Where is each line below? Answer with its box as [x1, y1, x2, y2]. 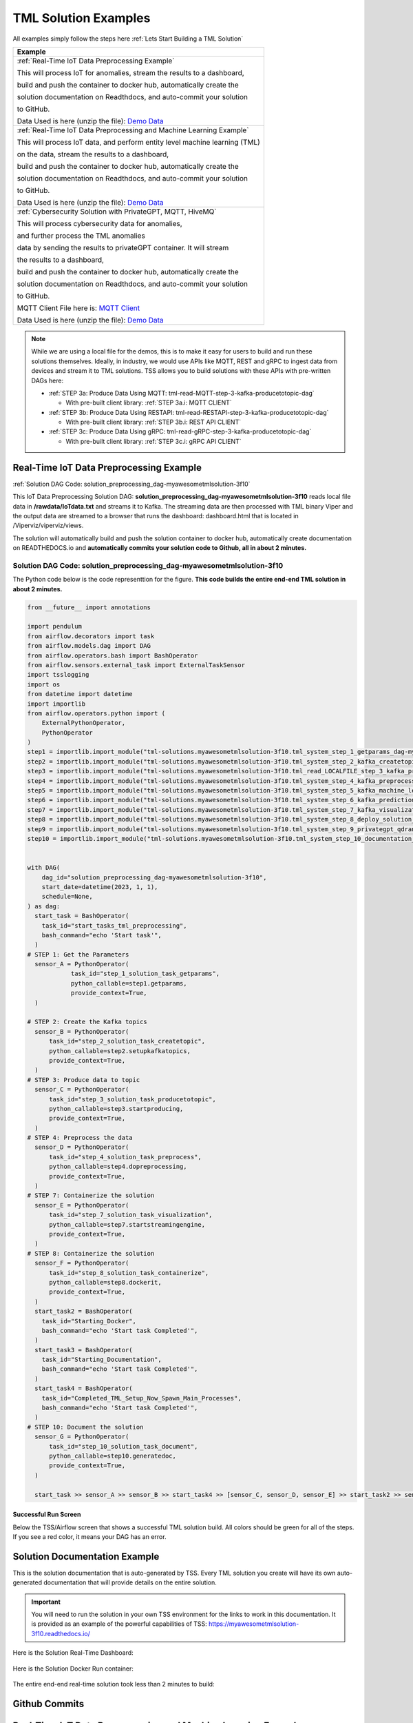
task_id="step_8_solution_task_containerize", [49, 1269, 209, 1276]
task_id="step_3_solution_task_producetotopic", [49, 1095, 216, 1103]
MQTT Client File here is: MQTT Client [17, 303, 140, 313]
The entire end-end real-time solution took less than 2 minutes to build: [12, 1680, 215, 1688]
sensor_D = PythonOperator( [34, 1143, 129, 1151]
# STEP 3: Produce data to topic [27, 1076, 140, 1083]
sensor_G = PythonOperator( [34, 1433, 129, 1440]
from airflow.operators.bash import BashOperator [27, 651, 198, 660]
